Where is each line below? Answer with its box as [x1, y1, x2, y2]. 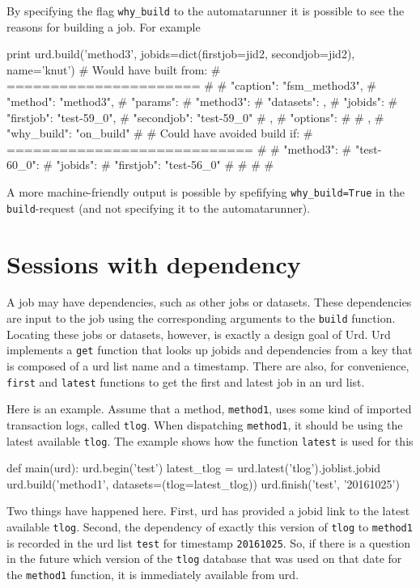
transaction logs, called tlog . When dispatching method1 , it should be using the [6, 416, 403, 433]
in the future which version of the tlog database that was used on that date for [6, 550, 402, 567]
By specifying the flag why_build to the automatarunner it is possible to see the [6, 2, 405, 19]
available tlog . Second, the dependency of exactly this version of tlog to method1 [6, 518, 413, 535]
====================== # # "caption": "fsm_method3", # [6, 77, 377, 94]
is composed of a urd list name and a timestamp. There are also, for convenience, [6, 357, 409, 374]
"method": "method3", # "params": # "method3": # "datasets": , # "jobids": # [6, 93, 398, 110]
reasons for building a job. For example [6, 18, 201, 35]
